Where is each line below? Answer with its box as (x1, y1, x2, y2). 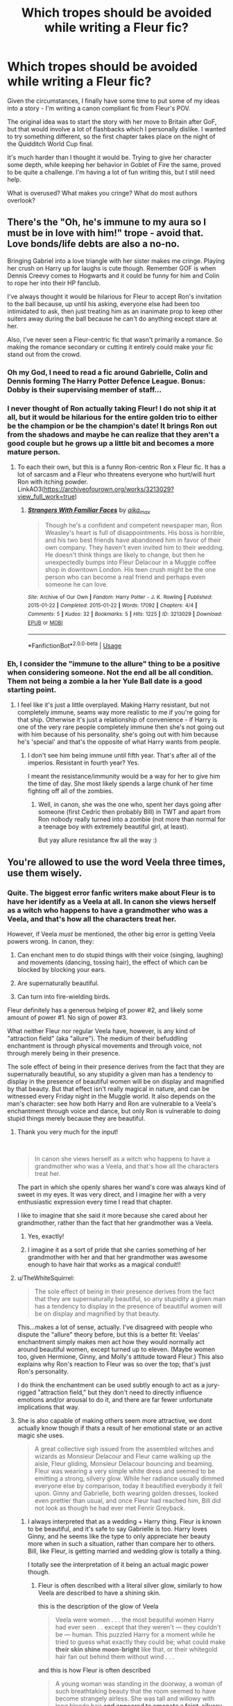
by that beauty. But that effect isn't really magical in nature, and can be (7, 1085, 210, 1093)
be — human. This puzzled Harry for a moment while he (55, 1630, 216, 1639)
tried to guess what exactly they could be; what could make (55, 1638, 226, 1646)
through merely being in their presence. (7, 1049, 121, 1058)
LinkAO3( (17, 485, 44, 493)
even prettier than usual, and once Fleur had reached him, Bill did (34, 1497, 221, 1505)
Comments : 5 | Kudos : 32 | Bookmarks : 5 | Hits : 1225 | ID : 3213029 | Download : (27, 611, 223, 618)
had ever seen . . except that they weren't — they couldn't (55, 1623, 221, 1632)
